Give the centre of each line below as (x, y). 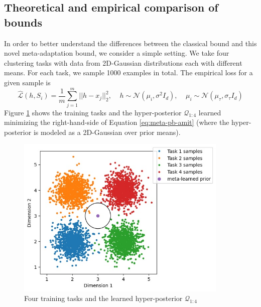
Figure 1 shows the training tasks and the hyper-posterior (93, 112)
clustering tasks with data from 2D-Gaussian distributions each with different (123, 62)
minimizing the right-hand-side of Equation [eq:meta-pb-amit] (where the (117, 122)
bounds (23, 22)
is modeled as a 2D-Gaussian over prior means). (107, 132)
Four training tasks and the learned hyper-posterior (103, 298)
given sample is (27, 82)
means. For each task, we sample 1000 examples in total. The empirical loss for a (128, 72)
